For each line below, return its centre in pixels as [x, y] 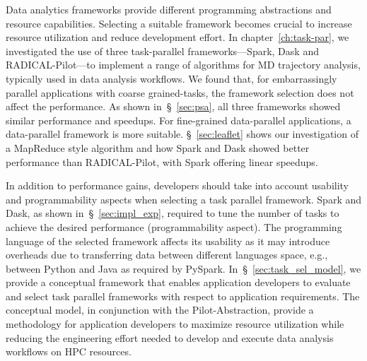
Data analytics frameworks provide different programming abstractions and [169, 9]
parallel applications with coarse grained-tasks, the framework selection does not [180, 92]
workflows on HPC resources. [69, 351]
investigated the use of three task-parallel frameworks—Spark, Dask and [162, 51]
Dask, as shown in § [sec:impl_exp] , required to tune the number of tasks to [173, 213]
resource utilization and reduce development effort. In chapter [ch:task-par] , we [177, 37]
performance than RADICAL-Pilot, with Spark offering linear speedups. [162, 161]
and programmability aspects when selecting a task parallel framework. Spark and [184, 199]
